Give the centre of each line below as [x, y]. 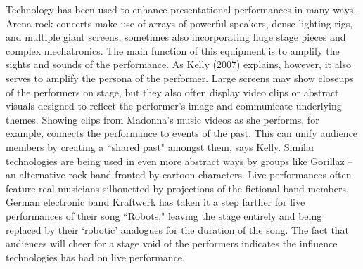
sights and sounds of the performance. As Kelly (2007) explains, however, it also [179, 64]
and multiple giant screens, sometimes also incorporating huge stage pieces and [176, 37]
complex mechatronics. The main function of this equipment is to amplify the [173, 50]
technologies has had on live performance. [95, 257]
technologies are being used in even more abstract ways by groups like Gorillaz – [179, 160]
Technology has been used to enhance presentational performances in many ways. [181, 9]
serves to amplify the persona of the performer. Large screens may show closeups [180, 78]
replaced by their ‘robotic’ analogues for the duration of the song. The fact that [178, 229]
